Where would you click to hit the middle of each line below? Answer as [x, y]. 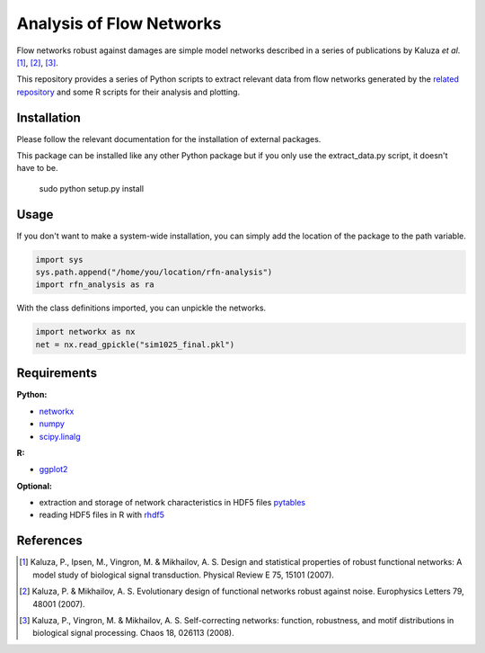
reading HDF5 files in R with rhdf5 [102, 515]
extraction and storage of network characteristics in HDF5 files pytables [172, 503]
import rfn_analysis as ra [95, 285]
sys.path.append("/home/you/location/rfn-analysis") [154, 273]
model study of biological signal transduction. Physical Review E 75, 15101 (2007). [183, 575]
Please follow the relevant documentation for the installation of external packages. [169, 139]
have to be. [37, 168]
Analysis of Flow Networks [119, 23]
